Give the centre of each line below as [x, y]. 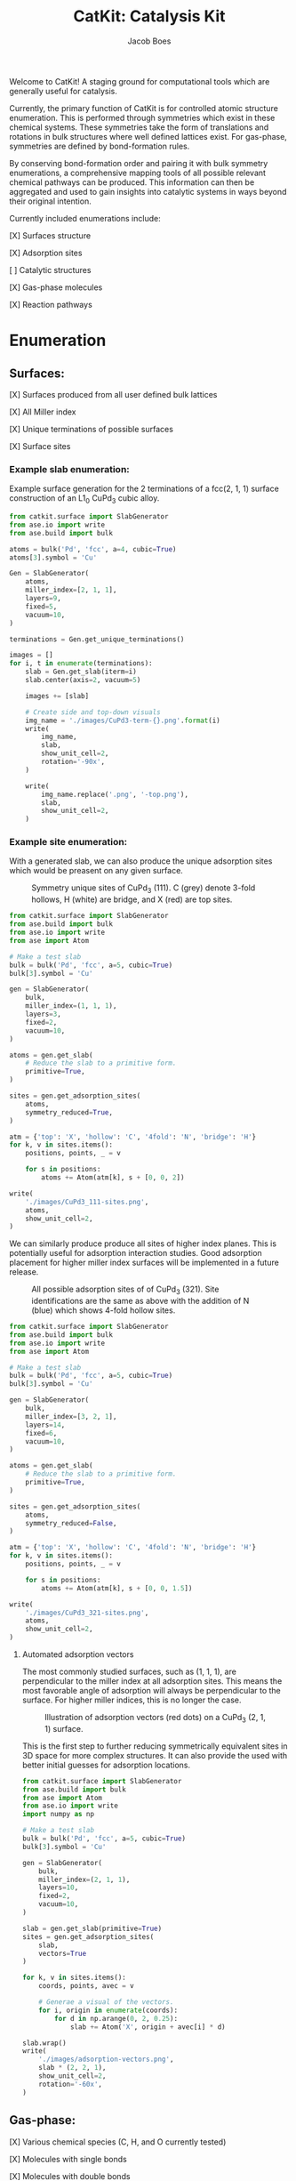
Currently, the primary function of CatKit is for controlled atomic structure [144, 108]
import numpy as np [58, 1815]
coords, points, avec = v [87, 1986]
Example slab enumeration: [70, 469]
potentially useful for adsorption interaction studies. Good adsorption [136, 1253]
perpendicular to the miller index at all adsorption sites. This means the [152, 1681]
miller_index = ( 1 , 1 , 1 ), [71, 1006]
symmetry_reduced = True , [69, 1112]
